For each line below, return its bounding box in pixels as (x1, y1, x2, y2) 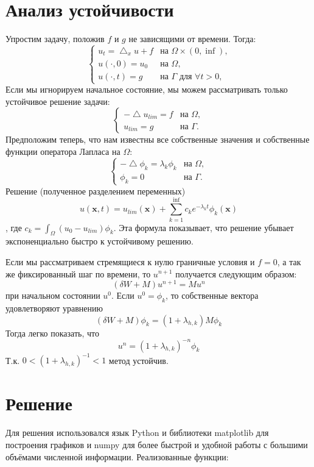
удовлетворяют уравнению (5, 302, 103, 314)
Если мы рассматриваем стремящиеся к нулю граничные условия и (5, 255, 255, 268)
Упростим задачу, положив (5, 32, 105, 45)
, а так (277, 255, 301, 268)
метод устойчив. (108, 354, 169, 366)
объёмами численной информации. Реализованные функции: (5, 450, 229, 463)
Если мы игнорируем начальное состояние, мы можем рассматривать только (5, 83, 288, 96)
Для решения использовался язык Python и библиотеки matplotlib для (5, 426, 269, 439)
